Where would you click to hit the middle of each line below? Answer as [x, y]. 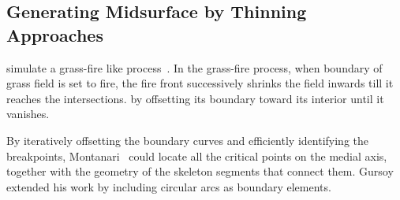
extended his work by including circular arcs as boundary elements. [169, 186]
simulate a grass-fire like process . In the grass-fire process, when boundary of [194, 67]
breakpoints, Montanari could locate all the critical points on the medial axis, [197, 156]
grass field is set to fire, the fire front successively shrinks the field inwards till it [200, 83]
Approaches [55, 34]
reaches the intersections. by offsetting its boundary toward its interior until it [195, 98]
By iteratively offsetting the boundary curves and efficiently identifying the [187, 140]
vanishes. [28, 114]
